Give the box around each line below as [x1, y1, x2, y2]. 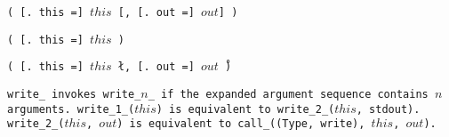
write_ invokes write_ [7, 87, 141, 101]
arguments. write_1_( [7, 102, 135, 116]
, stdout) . [356, 102, 421, 116]
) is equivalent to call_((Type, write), [116, 117, 365, 131]
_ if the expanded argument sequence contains [148, 87, 429, 101]
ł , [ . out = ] [117, 60, 195, 74]
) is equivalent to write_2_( [156, 102, 335, 116]
